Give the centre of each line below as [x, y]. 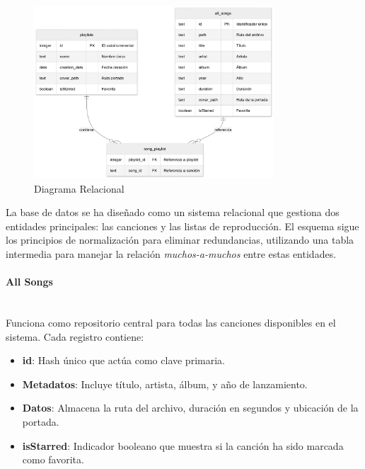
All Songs [29, 282]
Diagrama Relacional [79, 188]
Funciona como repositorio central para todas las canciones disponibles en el [171, 323]
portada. [41, 422]
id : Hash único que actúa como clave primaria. [123, 360]
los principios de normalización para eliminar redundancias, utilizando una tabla [180, 240]
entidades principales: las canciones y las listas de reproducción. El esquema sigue [182, 226]
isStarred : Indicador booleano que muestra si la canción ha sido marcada [183, 445]
